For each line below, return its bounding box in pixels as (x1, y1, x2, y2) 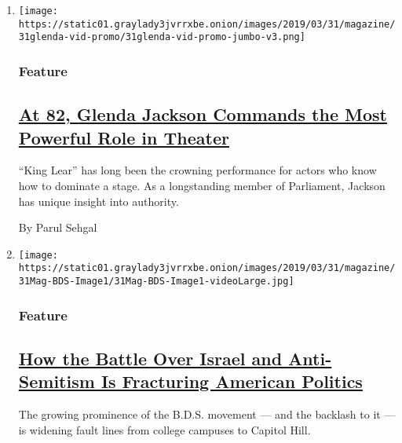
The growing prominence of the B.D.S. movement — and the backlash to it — (18, 406, 396, 423)
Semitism (18, 369, 95, 394)
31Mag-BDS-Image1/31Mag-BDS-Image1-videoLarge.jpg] (18, 276, 294, 287)
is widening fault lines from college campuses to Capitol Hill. (18, 421, 311, 438)
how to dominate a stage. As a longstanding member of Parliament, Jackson (18, 178, 386, 193)
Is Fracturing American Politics (100, 369, 363, 394)
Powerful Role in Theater (18, 125, 229, 149)
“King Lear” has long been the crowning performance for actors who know (18, 162, 377, 178)
